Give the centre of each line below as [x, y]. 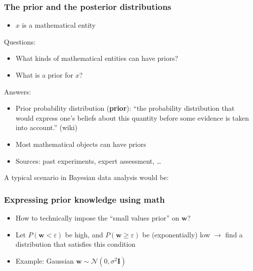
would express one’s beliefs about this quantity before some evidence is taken [132, 117]
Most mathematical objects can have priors [81, 144]
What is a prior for [44, 75]
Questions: [20, 41]
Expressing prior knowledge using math [84, 199]
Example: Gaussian [45, 260]
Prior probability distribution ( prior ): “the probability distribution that [125, 108]
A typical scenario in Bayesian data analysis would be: [86, 177]
